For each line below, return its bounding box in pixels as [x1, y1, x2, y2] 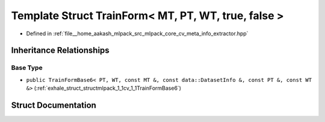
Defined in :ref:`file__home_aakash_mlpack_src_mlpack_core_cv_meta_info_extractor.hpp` [26, 30, 249, 37]
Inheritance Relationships [11, 45, 110, 56]
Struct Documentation [11, 100, 96, 110]
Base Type [11, 63, 43, 72]
